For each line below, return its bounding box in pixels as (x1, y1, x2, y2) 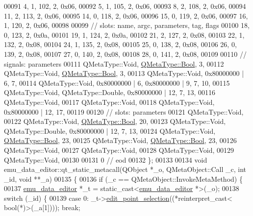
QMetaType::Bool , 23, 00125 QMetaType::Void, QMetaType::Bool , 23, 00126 (4, 135, 237, 145)
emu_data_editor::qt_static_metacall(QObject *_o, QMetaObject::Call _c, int (4, 164, 247, 174)
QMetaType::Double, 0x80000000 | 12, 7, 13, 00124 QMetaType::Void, (4, 125, 216, 136)
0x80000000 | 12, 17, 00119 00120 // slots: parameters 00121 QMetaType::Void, (4, 106, 244, 117)
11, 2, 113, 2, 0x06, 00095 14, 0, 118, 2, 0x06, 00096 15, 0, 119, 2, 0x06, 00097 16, (4, 10, 248, 21)
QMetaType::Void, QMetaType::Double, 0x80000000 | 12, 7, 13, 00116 (4, 87, 216, 97)
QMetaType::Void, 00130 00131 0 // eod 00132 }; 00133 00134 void (4, 154, 207, 165)
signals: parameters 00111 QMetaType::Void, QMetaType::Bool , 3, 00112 (4, 58, 224, 69)
